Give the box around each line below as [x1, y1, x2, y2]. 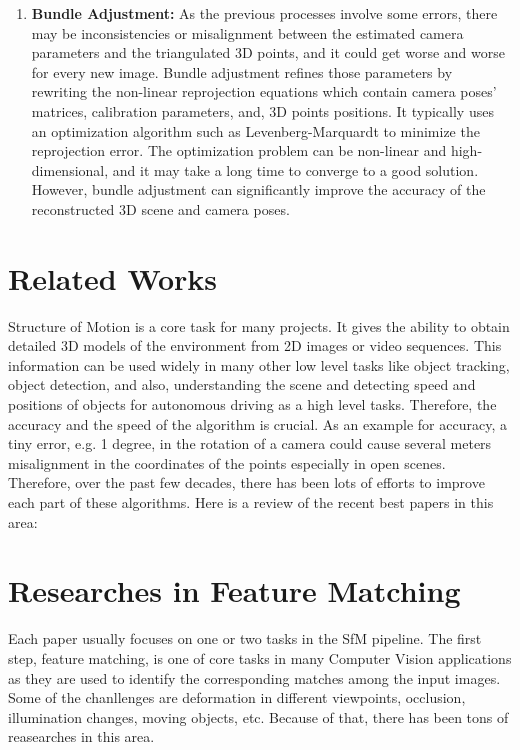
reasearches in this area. [8, 726, 155, 747]
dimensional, [31, 159, 109, 180]
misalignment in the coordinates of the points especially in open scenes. [8, 452, 446, 473]
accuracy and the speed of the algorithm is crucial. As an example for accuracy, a [8, 413, 507, 434]
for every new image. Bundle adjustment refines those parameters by [31, 61, 453, 82]
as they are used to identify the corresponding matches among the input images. [8, 667, 501, 688]
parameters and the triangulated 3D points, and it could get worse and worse [31, 42, 505, 63]
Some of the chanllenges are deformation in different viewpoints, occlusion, [8, 687, 466, 708]
